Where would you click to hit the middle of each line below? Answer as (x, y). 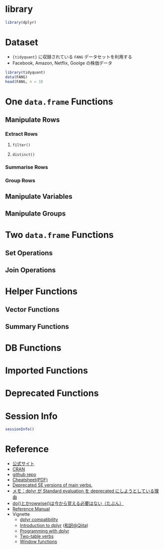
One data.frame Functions (59, 102)
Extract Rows (22, 134)
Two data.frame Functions (60, 235)
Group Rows (20, 181)
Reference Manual (31, 509)
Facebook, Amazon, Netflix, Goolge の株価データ (62, 63)
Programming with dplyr (44, 531)
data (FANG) (16, 77)
